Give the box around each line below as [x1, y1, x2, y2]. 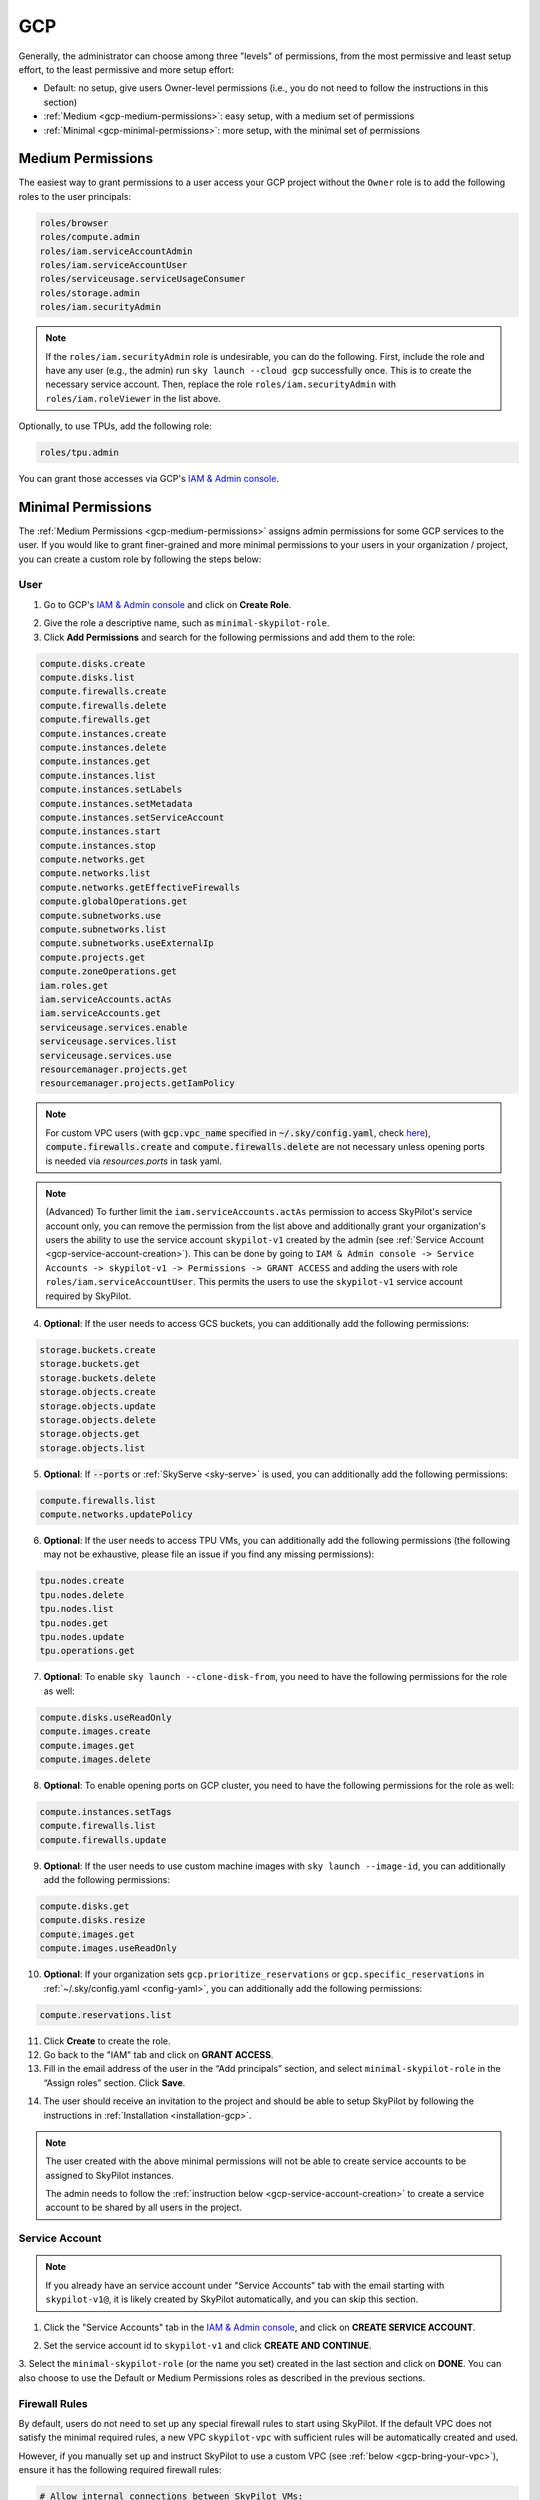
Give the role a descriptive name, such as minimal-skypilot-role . [43, 617, 330, 629]
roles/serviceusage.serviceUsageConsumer [39, 273, 246, 285]
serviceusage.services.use [39, 1050, 172, 1061]
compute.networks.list [39, 868, 151, 879]
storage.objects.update [39, 1400, 157, 1412]
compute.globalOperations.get [39, 896, 188, 907]
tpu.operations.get [39, 1645, 135, 1657]
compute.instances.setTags [39, 1806, 172, 1817]
